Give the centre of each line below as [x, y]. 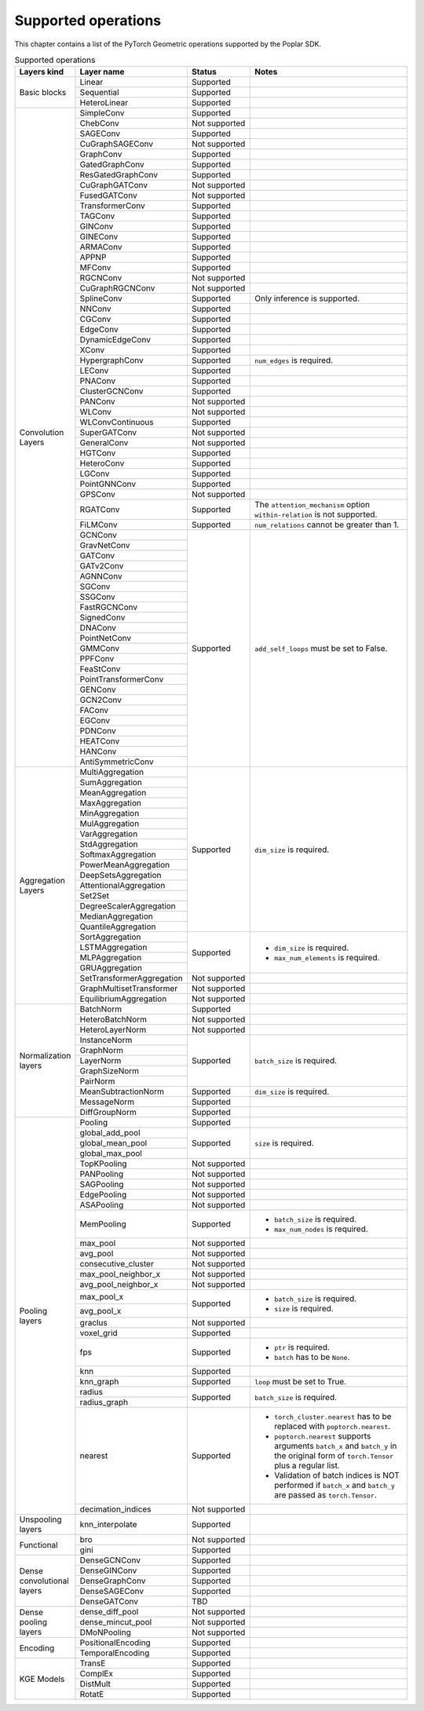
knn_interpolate [108, 1525]
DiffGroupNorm [108, 1113]
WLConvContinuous [117, 422]
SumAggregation [111, 783]
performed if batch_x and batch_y [335, 1486]
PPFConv [97, 659]
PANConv [97, 402]
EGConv [95, 721]
